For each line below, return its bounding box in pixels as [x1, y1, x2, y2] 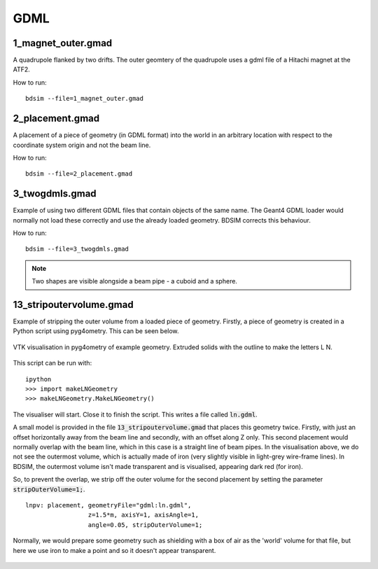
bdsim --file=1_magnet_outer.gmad [25, 94, 143, 103]
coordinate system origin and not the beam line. [13, 141, 151, 149]
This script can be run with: [13, 359, 92, 367]
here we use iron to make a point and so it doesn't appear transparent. [13, 546, 216, 554]
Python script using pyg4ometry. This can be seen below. [13, 327, 179, 335]
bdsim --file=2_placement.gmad [25, 170, 133, 178]
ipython [25, 375, 52, 383]
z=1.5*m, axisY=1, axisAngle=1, [87, 511, 199, 519]
